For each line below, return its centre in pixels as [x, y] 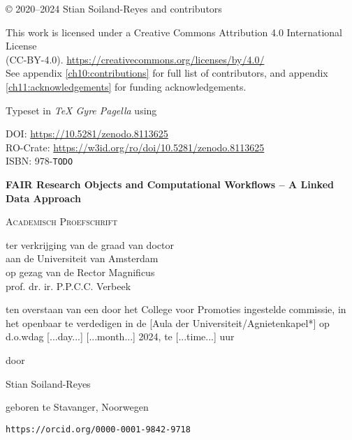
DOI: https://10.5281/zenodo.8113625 [87, 134]
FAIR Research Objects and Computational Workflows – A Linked [170, 184]
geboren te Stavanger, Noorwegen [77, 407]
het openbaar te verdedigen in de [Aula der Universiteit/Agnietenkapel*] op [168, 323]
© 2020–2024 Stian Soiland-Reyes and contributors [114, 8]
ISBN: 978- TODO [39, 161]
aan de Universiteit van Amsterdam [82, 258]
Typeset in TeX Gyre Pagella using [81, 110]
